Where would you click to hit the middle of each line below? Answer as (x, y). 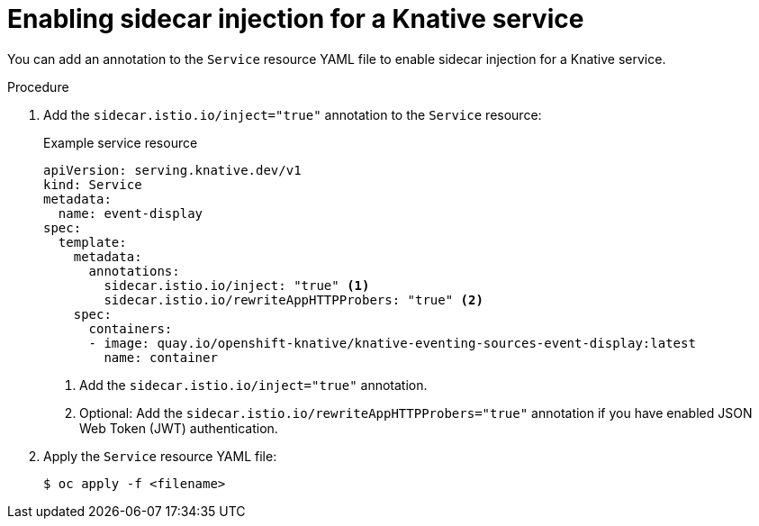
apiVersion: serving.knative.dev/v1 (172, 170)
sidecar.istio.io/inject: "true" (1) (237, 285)
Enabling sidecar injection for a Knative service (296, 19)
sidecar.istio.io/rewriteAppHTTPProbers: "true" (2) (294, 299)
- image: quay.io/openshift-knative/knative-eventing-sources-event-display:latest (392, 343)
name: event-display (131, 213)
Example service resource (121, 142)
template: (92, 242)
